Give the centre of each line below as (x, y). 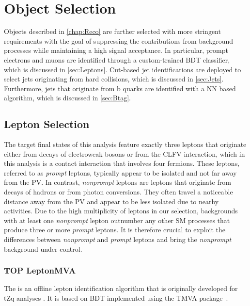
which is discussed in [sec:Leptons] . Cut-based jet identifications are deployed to (123, 69)
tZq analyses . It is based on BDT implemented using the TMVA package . (116, 298)
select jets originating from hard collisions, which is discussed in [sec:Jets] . (114, 79)
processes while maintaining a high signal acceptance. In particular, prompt (116, 50)
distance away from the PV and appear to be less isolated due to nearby (111, 201)
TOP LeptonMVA (40, 270)
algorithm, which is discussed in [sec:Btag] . (67, 98)
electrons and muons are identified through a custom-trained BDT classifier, (117, 59)
